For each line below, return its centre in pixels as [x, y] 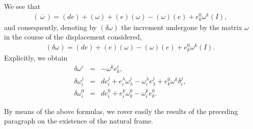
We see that [22, 6]
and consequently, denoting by [51, 27]
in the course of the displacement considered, [73, 37]
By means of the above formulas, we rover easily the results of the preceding [121, 111]
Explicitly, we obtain [36, 58]
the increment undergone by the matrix [182, 27]
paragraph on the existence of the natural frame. [79, 121]
